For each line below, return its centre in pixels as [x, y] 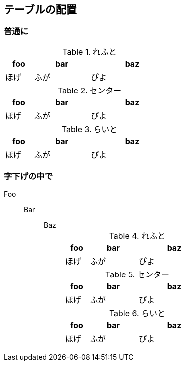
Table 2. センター [90, 90]
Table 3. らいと [90, 129]
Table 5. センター [137, 274]
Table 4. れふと [137, 235]
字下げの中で [29, 176]
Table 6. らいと [137, 313]
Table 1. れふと [90, 51]
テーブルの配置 [40, 10]
